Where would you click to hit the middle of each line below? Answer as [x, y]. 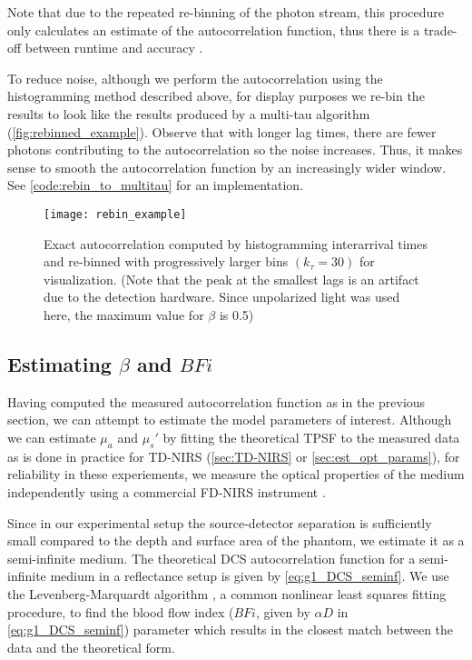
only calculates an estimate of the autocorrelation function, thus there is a [214, 30]
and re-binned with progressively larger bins [166, 261]
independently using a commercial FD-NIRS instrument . [167, 491]
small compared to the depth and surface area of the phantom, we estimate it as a [236, 540]
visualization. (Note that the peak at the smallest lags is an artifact [231, 279]
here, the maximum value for [124, 314]
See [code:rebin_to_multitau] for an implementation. [156, 185]
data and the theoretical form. [91, 647]
